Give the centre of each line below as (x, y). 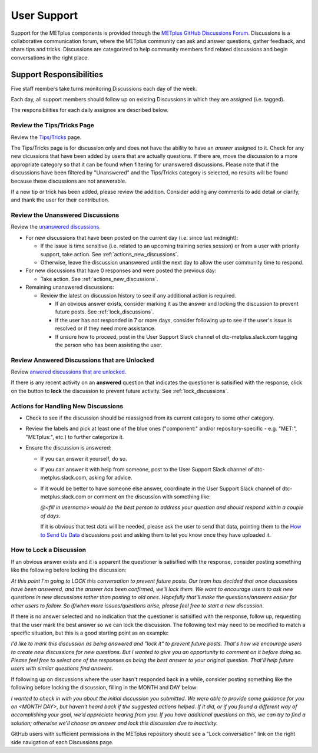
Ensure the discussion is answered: (69, 448)
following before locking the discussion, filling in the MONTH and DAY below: (105, 688)
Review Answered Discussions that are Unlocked (82, 360)
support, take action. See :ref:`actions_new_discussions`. (110, 254)
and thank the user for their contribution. (60, 200)
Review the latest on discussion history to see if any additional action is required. (138, 295)
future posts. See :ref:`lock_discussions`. (105, 312)
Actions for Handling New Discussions (67, 406)
